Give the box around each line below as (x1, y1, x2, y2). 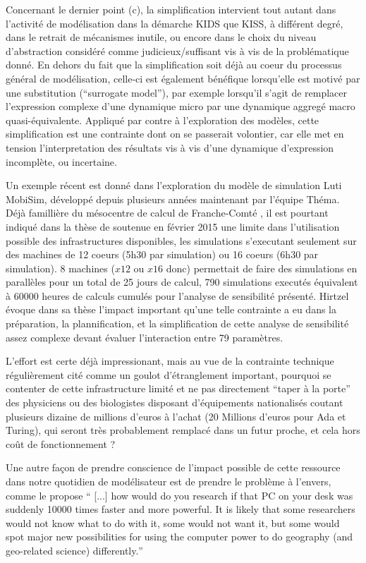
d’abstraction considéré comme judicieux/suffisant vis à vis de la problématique (6, 43, 349, 58)
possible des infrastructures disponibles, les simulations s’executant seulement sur (6, 233, 357, 248)
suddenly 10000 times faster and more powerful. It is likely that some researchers (6, 502, 355, 516)
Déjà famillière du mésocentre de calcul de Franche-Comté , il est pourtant (6, 205, 329, 220)
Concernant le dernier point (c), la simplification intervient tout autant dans (6, 2, 336, 16)
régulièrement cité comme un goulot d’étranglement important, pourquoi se (6, 367, 331, 382)
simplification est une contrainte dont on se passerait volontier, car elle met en (6, 126, 344, 141)
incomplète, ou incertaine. (6, 154, 117, 169)
